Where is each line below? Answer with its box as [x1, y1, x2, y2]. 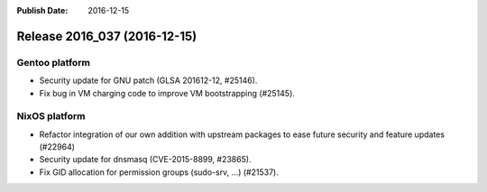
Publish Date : [16, 5, 69, 15]
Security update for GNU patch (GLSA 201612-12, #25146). [39, 75, 258, 86]
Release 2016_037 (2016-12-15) [16, 28, 198, 44]
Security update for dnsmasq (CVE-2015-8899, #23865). [39, 154, 252, 165]
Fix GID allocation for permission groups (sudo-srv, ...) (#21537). [39, 167, 279, 178]
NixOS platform [16, 110, 86, 123]
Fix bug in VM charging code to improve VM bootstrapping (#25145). [39, 87, 295, 98]
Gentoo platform [16, 56, 90, 69]
